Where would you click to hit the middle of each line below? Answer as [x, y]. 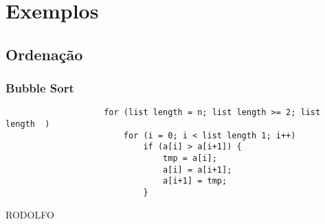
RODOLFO [30, 214]
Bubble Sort [40, 88]
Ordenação [44, 54]
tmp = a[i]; [190, 158]
